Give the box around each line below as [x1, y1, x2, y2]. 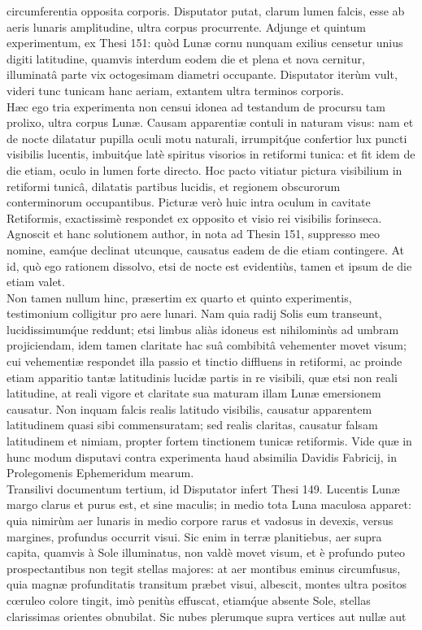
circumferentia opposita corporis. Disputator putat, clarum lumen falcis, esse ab [7, 2, 405, 19]
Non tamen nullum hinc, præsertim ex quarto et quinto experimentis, [7, 289, 352, 306]
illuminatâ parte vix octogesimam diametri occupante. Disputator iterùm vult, [7, 66, 398, 83]
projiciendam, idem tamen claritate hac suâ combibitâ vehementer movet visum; [7, 337, 407, 354]
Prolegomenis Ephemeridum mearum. [7, 464, 194, 481]
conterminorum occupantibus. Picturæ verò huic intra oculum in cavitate [7, 193, 371, 211]
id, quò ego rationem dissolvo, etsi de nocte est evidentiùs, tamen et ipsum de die [7, 257, 412, 274]
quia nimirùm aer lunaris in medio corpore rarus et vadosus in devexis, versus [7, 512, 394, 528]
